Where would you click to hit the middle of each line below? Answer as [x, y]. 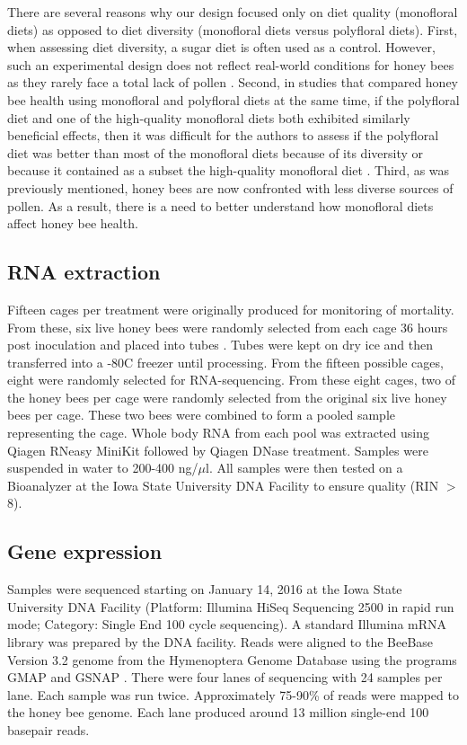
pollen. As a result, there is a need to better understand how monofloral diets [220, 205]
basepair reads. [48, 730]
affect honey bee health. [73, 223]
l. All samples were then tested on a [304, 468]
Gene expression [85, 551]
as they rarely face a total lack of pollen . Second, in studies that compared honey [233, 82]
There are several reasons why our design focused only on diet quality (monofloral [233, 12]
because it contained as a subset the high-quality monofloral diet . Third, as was [229, 170]
